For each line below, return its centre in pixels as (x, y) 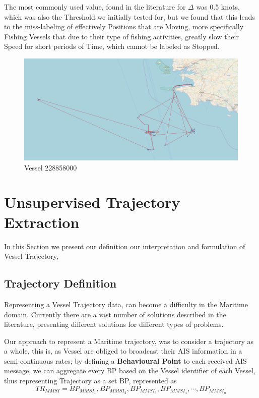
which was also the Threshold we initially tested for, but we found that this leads (129, 16)
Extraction (42, 222)
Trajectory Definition (60, 283)
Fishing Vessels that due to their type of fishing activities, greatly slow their (121, 36)
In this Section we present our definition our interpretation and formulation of (125, 246)
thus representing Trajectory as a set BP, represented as (90, 381)
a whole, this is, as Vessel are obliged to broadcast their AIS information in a (123, 351)
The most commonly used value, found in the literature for (95, 7)
